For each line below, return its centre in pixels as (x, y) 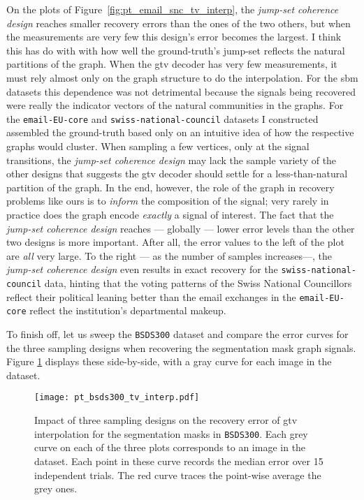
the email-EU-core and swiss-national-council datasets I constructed (162, 118)
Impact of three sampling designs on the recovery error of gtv (166, 420)
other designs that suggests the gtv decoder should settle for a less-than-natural (177, 174)
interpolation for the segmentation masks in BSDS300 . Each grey (171, 433)
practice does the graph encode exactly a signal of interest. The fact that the (170, 214)
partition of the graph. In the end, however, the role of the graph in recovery (170, 187)
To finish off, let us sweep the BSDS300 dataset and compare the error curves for (177, 333)
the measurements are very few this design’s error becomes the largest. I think (174, 37)
